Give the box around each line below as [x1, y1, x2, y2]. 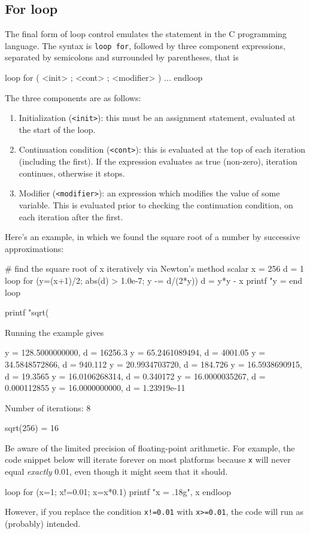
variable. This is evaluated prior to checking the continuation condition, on [19, 198, 293, 211]
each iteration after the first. [19, 210, 123, 223]
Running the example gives [5, 326, 104, 338]
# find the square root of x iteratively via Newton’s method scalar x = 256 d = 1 [5, 262, 305, 275]
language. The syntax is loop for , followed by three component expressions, [5, 39, 285, 51]
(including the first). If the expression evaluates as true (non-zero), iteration [19, 155, 297, 168]
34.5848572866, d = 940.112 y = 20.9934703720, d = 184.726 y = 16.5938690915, [5, 357, 302, 370]
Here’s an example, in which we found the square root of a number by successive [5, 230, 300, 243]
